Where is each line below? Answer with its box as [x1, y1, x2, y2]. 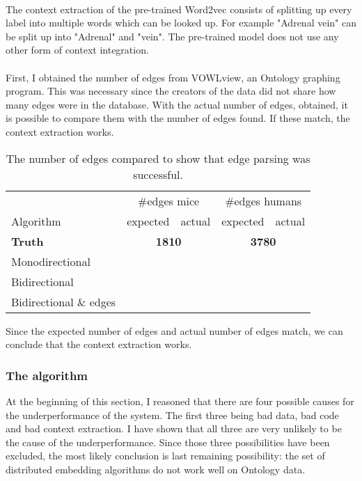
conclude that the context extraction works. [6, 337, 192, 352]
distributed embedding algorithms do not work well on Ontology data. [6, 462, 306, 476]
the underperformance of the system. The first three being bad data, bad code [6, 407, 339, 422]
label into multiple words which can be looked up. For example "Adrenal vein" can [6, 15, 356, 30]
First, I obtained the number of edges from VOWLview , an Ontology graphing [6, 70, 340, 84]
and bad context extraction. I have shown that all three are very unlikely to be [6, 421, 342, 436]
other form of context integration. [6, 42, 149, 57]
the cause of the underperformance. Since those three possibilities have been [6, 434, 330, 449]
